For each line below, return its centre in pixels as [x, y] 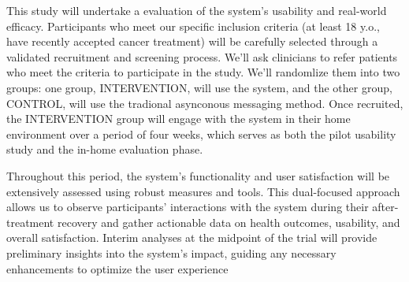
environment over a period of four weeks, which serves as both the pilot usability [201, 134]
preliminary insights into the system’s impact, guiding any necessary [171, 252]
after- [385, 207]
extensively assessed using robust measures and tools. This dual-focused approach [203, 191]
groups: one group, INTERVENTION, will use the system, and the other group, [199, 87]
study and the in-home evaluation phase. [105, 149]
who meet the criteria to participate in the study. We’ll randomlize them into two [203, 72]
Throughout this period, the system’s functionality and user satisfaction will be [198, 175]
